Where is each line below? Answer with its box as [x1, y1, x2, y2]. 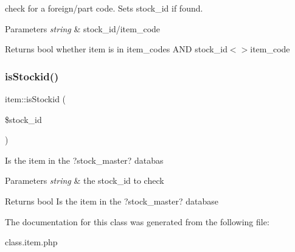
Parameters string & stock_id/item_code [5, 22, 161, 35]
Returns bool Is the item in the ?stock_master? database [5, 194, 219, 207]
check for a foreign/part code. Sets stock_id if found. [5, 2, 203, 14]
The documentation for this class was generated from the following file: [5, 215, 269, 228]
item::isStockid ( [5, 93, 66, 105]
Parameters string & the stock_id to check [5, 174, 164, 187]
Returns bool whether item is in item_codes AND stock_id [5, 43, 227, 55]
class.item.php [5, 236, 58, 248]
